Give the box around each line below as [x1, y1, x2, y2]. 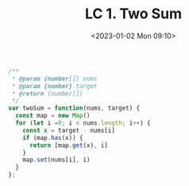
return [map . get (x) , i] [29, 141, 109, 149]
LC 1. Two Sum [84, 5, 183, 23]
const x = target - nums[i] [22, 126, 115, 134]
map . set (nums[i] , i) [22, 156, 91, 164]
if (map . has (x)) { [22, 134, 83, 141]
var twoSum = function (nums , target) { [8, 104, 141, 112]
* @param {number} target [11, 82, 98, 90]
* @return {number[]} [11, 89, 83, 98]
